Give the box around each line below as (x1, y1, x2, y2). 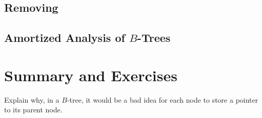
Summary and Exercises (4, 64, 177, 85)
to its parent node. (4, 104, 63, 115)
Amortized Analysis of (4, 30, 125, 45)
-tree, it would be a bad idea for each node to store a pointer (67, 94, 258, 105)
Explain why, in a (4, 94, 59, 105)
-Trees (137, 30, 171, 45)
